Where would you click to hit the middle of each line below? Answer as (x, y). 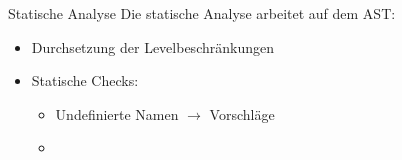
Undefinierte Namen (117, 113)
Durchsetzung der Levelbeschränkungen (152, 46)
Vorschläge (242, 113)
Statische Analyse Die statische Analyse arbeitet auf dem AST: (202, 13)
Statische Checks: (85, 80)
